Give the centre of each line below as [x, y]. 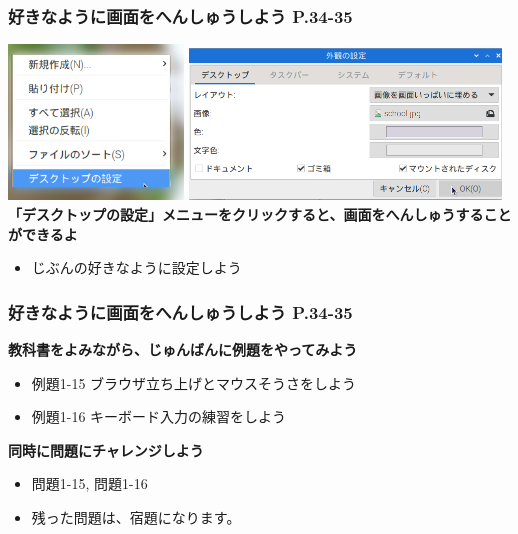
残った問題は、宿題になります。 [136, 516]
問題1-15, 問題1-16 [89, 483]
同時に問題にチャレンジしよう [106, 449]
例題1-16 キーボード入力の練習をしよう [159, 416]
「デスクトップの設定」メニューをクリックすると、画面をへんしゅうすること [260, 213]
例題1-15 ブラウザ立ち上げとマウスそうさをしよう [194, 382]
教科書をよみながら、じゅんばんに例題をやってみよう [183, 348]
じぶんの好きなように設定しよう [136, 267]
